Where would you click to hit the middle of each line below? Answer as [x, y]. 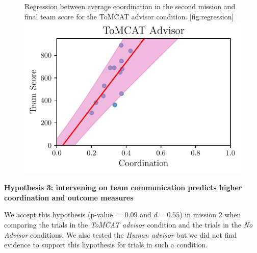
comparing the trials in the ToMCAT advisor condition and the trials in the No [128, 225]
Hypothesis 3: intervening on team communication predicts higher [123, 187]
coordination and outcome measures [69, 197]
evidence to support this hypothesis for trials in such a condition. [106, 245]
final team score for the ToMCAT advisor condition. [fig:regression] [129, 16]
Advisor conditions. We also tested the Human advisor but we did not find [121, 234]
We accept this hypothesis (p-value [59, 214]
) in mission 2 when [210, 214]
